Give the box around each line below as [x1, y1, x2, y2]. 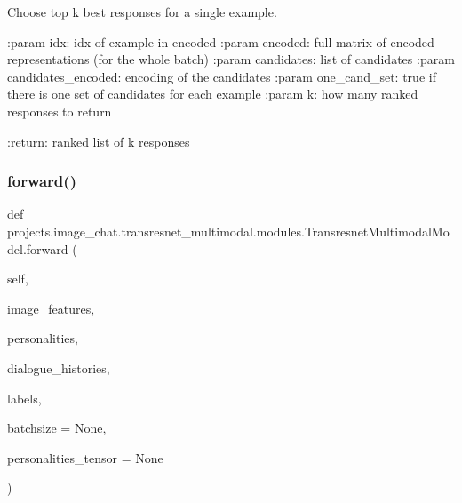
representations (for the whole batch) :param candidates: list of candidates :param [7, 50, 455, 68]
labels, [7, 388, 42, 407]
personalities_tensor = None [7, 448, 163, 467]
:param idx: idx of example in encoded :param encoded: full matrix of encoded [7, 32, 434, 51]
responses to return [7, 101, 112, 120]
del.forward [7, 239, 68, 258]
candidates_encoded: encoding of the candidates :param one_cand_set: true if [7, 67, 436, 85]
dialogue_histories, [7, 358, 110, 377]
